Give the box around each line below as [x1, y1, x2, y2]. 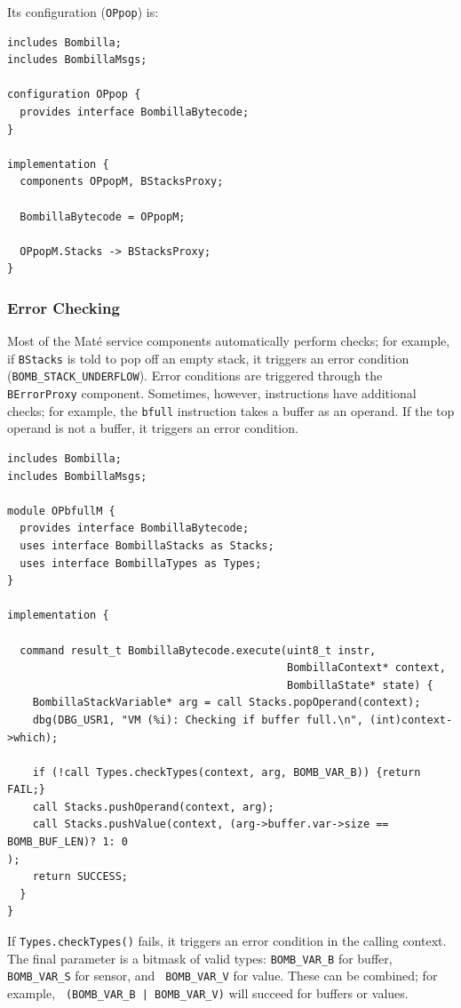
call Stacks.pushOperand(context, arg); [32, 800, 274, 813]
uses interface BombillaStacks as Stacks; [20, 539, 274, 552]
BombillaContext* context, [287, 661, 446, 675]
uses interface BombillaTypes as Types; [20, 556, 262, 570]
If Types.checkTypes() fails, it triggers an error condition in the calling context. [7, 932, 447, 950]
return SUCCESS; [32, 870, 129, 884]
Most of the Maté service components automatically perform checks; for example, [7, 332, 450, 350]
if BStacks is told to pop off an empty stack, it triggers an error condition [7, 348, 409, 367]
